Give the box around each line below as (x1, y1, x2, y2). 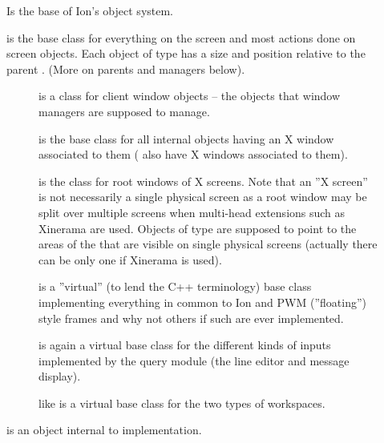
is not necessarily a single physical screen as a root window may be (38, 188, 367, 205)
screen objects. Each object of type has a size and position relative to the (6, 45, 366, 62)
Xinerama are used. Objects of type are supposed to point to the (38, 219, 357, 236)
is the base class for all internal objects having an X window (38, 130, 334, 147)
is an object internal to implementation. (6, 421, 202, 438)
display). (38, 368, 81, 385)
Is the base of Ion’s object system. (6, 2, 174, 18)
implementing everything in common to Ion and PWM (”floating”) (38, 293, 366, 310)
